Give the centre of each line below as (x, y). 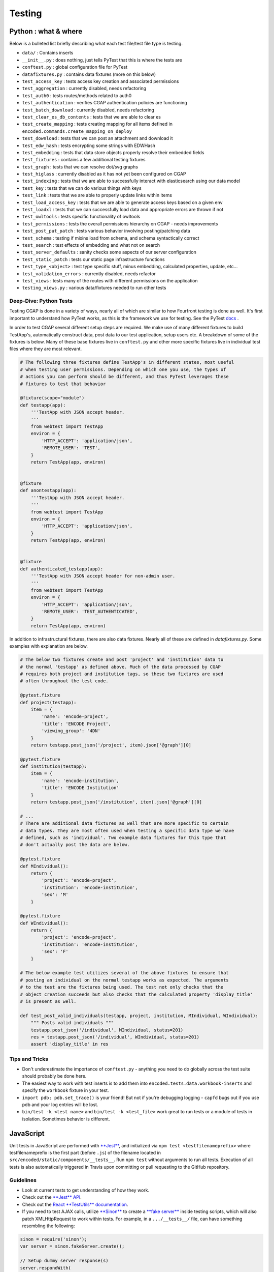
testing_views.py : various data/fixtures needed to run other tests (94, 288)
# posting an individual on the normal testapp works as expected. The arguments (125, 980)
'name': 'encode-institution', (80, 780)
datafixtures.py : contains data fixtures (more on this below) (89, 74)
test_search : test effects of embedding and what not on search (91, 245)
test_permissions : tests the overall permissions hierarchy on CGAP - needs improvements (120, 223)
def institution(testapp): (54, 767)
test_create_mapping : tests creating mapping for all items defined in (97, 124)
